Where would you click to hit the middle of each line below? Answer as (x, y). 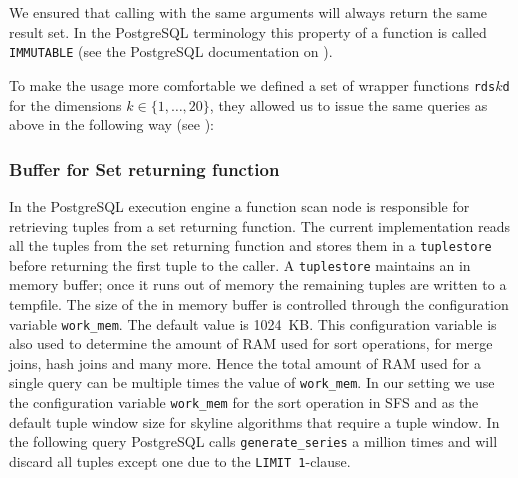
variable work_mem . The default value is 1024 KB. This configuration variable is (253, 323)
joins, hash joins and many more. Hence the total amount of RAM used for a (245, 362)
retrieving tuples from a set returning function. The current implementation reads (260, 225)
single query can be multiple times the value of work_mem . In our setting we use (252, 382)
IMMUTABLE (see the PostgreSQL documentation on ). (171, 51)
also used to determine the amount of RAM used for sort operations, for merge (251, 343)
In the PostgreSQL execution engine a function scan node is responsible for (239, 205)
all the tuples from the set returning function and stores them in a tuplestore (250, 245)
